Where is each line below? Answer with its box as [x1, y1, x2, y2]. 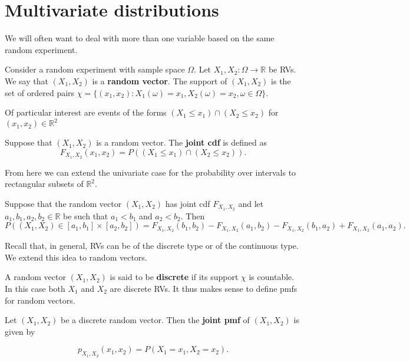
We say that [5, 74, 48, 87]
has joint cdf [165, 197, 210, 209]
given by [5, 325, 35, 337]
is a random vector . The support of [92, 74, 227, 87]
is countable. [249, 271, 295, 283]
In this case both [5, 282, 65, 294]
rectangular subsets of [5, 177, 84, 190]
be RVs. [268, 63, 296, 75]
